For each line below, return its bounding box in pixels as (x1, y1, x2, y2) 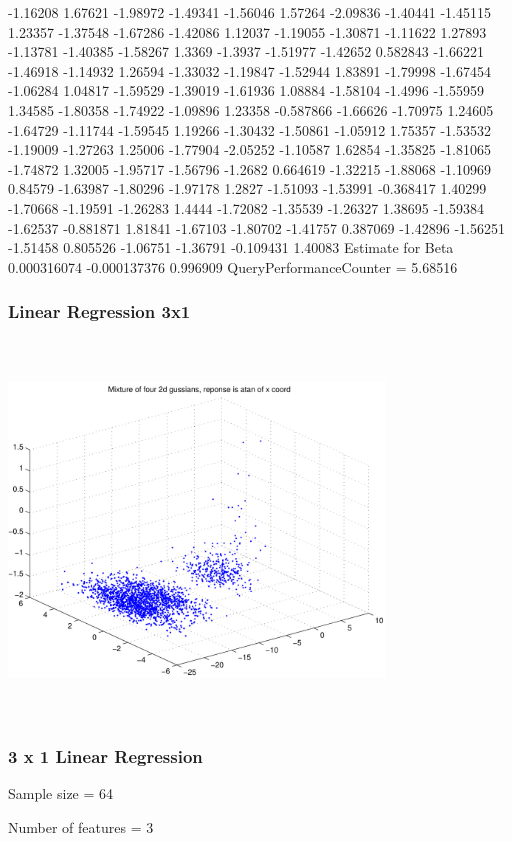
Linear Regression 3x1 (8, 299, 191, 324)
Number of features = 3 (8, 816, 154, 837)
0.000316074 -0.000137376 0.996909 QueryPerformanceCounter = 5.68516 (8, 256, 458, 277)
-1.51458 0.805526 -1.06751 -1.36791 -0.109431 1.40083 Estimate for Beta (8, 237, 454, 258)
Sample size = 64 (8, 783, 114, 804)
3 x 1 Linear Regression (8, 743, 203, 768)
